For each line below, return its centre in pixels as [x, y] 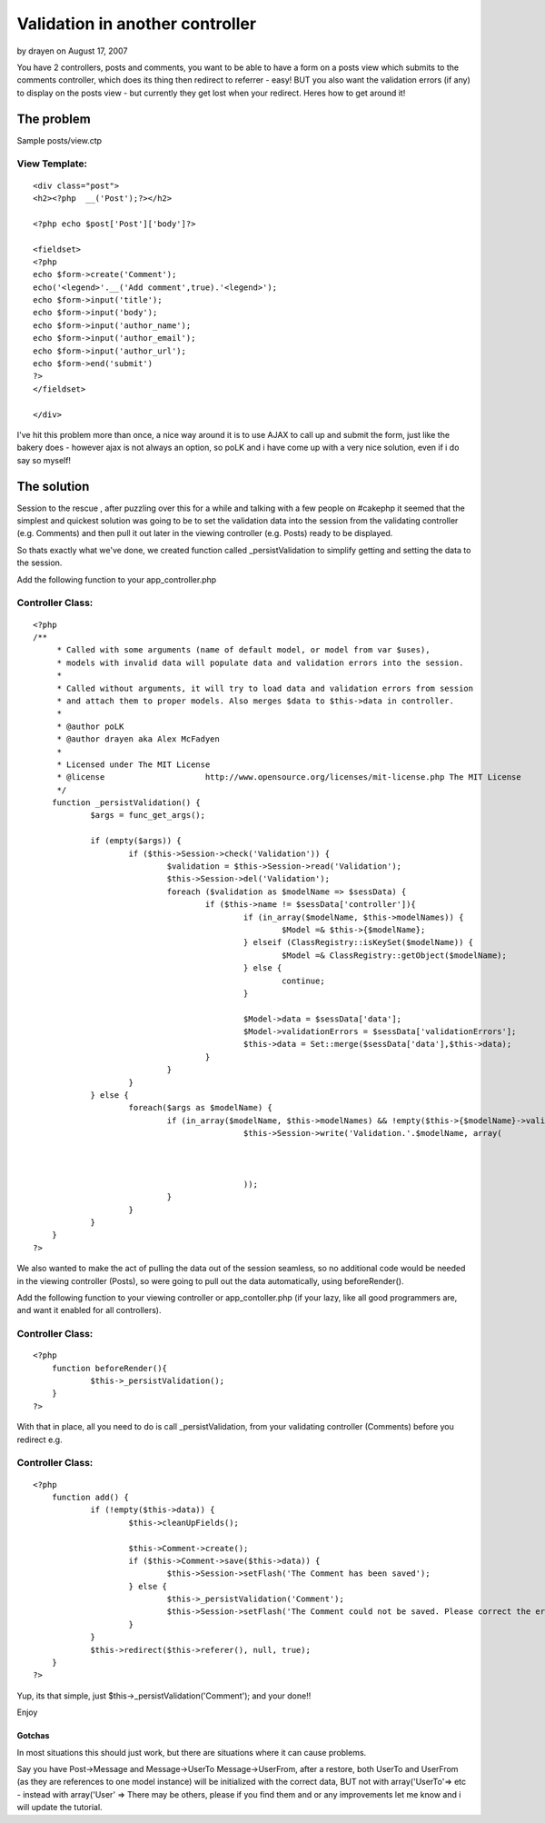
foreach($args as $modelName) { [200, 1108]
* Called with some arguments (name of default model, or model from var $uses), [243, 650]
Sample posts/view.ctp [59, 140]
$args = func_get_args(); [148, 815]
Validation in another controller [137, 24]
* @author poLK [90, 726]
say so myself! [44, 460]
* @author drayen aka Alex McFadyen [138, 739]
